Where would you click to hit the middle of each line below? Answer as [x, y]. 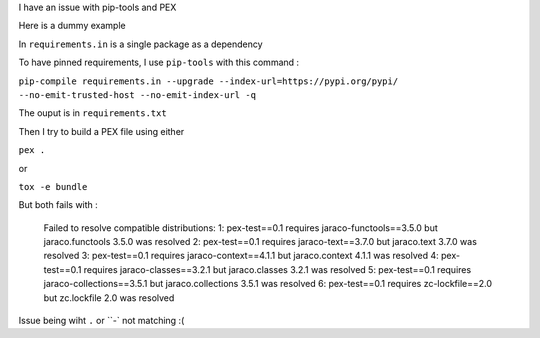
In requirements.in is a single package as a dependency [141, 44]
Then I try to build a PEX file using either [101, 131]
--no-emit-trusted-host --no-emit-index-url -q [137, 94]
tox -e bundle [53, 186]
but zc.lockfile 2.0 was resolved [109, 297]
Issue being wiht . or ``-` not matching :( [101, 321]
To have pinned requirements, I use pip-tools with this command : [159, 62]
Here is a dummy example [72, 26]
